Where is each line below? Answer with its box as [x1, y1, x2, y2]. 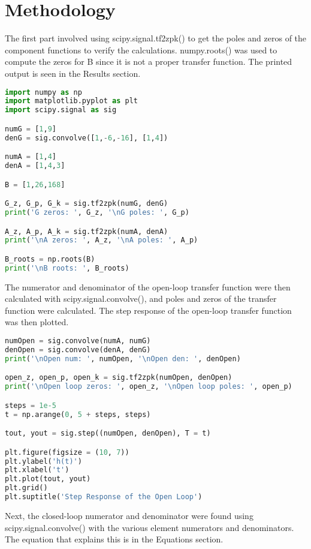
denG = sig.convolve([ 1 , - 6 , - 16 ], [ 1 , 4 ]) [5, 133, 168, 142]
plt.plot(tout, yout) [5, 475, 91, 484]
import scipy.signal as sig [5, 106, 117, 115]
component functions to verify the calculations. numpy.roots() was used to [5, 43, 277, 56]
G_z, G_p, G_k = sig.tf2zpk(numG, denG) [5, 199, 168, 208]
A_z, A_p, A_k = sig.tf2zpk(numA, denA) [5, 227, 168, 236]
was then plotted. [5, 316, 69, 328]
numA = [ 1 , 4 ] [5, 152, 56, 161]
